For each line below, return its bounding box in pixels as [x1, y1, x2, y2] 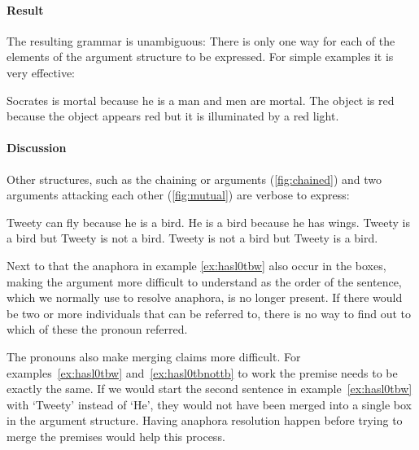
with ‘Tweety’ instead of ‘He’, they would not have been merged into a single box [7, 395, 412, 413]
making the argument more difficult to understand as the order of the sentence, [7, 273, 402, 290]
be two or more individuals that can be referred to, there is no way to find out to [7, 304, 411, 321]
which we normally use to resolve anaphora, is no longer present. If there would [7, 289, 403, 306]
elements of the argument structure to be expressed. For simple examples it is [7, 48, 394, 65]
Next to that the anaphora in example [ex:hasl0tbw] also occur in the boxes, [7, 256, 386, 273]
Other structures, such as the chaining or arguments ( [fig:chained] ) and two [7, 170, 382, 187]
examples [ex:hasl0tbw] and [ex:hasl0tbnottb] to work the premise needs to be [7, 364, 398, 381]
